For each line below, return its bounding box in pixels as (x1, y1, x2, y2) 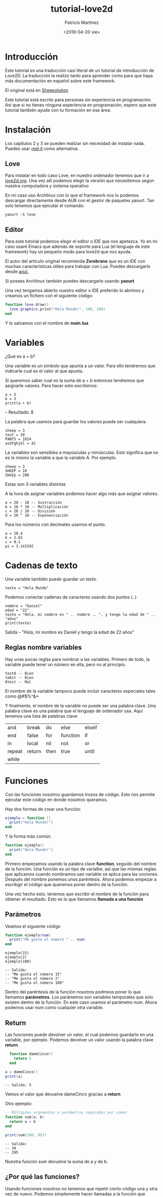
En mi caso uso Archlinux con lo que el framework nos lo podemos (5, 192, 139, 198)
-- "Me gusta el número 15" (5, 972, 62, 977)
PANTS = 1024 (5, 436, 32, 441)
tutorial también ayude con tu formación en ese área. (5, 107, 111, 113)
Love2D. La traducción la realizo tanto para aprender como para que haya (5, 72, 153, 79)
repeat (7, 748, 23, 755)
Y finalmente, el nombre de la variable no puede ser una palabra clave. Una (5, 702, 156, 708)
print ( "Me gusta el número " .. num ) (9, 937, 86, 942)
